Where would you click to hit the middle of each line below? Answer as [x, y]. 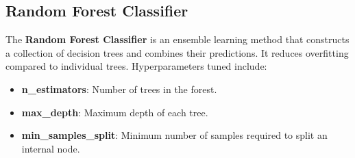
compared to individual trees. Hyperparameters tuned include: [136, 66]
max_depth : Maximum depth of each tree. [115, 112]
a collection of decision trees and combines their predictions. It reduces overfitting [177, 52]
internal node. [51, 148]
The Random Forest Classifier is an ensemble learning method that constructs [177, 39]
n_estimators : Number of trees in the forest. [119, 89]
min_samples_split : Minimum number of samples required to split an [174, 135]
